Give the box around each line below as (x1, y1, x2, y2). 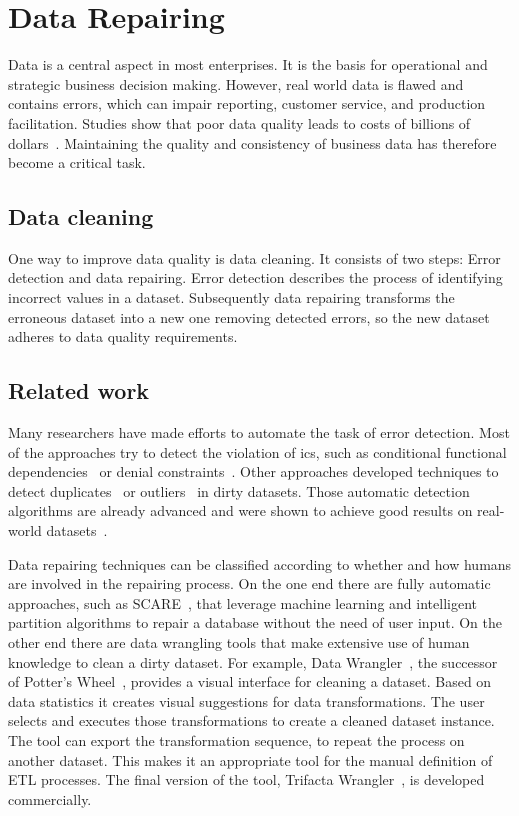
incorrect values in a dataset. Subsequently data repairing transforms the (8, 287, 455, 308)
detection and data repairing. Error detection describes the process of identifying (8, 267, 503, 288)
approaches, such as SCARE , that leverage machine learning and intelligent (8, 592, 477, 613)
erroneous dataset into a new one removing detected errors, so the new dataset (8, 306, 490, 327)
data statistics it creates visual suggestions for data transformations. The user (8, 690, 485, 711)
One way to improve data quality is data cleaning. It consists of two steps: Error (8, 247, 501, 268)
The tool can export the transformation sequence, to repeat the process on (8, 729, 465, 750)
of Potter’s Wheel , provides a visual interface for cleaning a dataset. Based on (8, 671, 492, 692)
